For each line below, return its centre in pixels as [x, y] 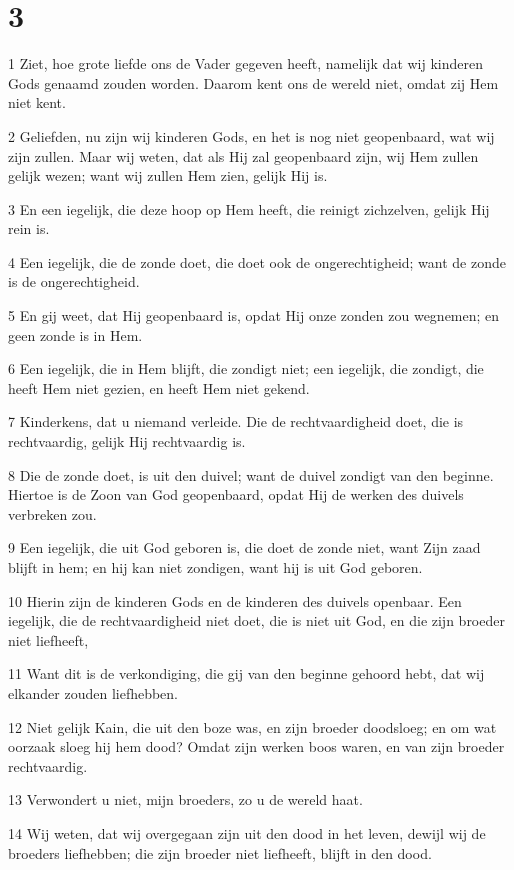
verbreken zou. [52, 513]
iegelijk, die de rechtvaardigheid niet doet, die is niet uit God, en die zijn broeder [256, 620]
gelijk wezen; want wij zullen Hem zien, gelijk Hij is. [168, 175]
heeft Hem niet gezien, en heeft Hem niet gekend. [159, 387]
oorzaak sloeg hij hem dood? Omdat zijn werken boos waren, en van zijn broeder [256, 746]
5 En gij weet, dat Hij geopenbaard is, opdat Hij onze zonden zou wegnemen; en [254, 315]
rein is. [29, 228]
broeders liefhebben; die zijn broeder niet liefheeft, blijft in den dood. [220, 852]
